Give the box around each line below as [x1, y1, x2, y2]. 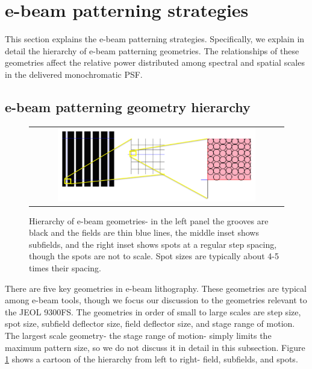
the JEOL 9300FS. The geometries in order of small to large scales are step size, [5, 305, 301, 318]
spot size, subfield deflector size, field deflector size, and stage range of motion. [5, 317, 295, 330]
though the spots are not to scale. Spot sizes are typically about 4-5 [29, 250, 279, 262]
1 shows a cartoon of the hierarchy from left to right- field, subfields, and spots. [5, 353, 298, 365]
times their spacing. [29, 262, 101, 274]
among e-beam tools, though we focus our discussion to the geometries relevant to [5, 294, 307, 306]
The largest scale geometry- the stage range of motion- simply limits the [5, 329, 272, 341]
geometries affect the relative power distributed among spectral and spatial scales [5, 56, 305, 69]
